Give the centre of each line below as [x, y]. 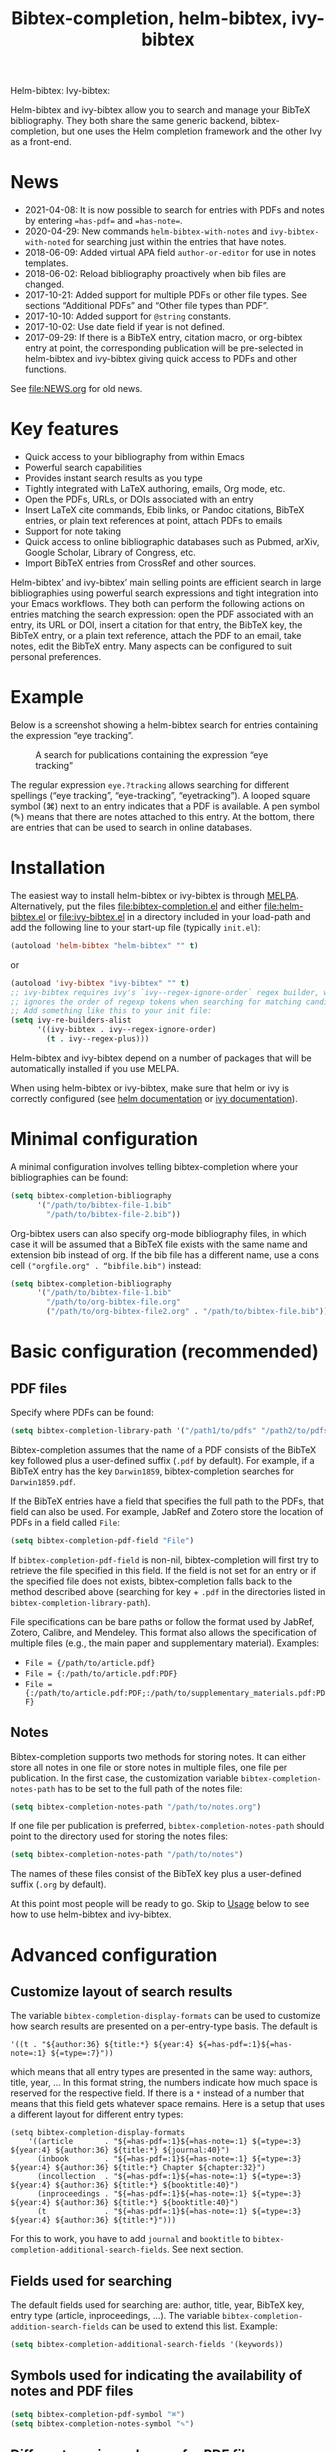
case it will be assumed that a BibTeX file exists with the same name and [159, 1244]
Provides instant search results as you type [113, 478]
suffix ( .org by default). [58, 1884]
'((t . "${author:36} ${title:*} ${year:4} [102, 2045]
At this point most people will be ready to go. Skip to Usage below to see [160, 1904]
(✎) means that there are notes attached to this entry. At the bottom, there [162, 816]
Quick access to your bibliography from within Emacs [134, 457]
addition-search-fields [60, 2327]
